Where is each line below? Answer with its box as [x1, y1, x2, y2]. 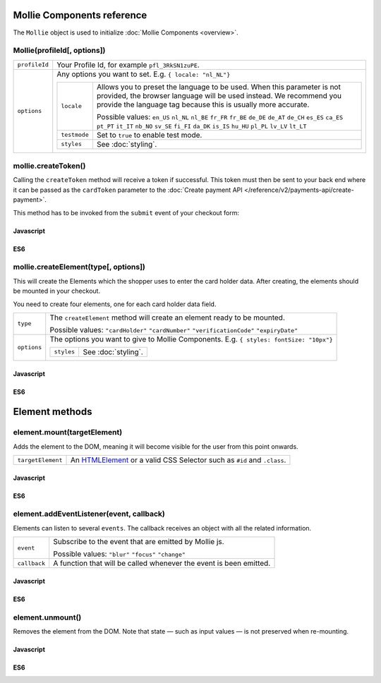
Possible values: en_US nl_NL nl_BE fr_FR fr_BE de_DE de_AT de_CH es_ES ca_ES [96, 111, 344, 121]
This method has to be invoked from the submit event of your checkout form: [13, 208, 240, 217]
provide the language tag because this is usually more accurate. [96, 99, 310, 109]
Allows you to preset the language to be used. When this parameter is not [96, 82, 341, 92]
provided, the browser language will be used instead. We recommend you [96, 90, 342, 100]
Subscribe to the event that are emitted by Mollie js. [53, 537, 225, 547]
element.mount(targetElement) [13, 428, 123, 437]
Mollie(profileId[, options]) [13, 46, 106, 56]
